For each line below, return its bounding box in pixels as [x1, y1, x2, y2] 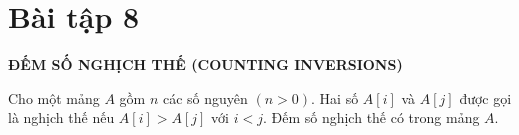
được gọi [459, 87, 512, 108]
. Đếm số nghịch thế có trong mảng [262, 107, 480, 128]
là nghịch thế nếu [8, 107, 115, 128]
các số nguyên [163, 87, 248, 108]
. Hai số [311, 87, 359, 108]
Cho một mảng [8, 87, 100, 108]
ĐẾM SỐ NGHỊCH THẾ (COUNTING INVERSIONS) [8, 54, 403, 75]
